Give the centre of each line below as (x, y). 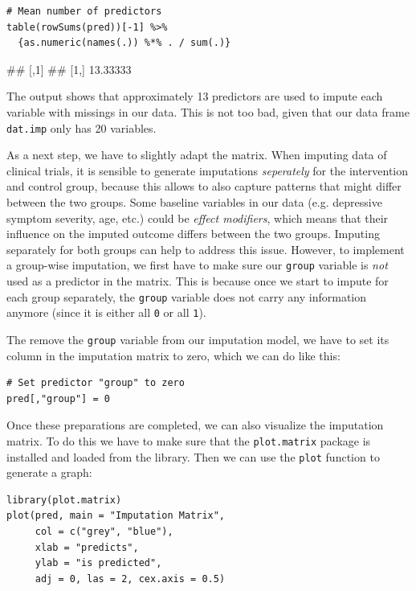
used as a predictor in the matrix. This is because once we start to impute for (198, 281)
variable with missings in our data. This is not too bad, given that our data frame (208, 111)
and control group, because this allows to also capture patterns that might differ (204, 186)
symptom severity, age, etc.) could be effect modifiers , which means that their (198, 218)
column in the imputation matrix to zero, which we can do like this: (173, 355)
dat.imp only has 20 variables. (82, 127)
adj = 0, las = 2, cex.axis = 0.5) (130, 579)
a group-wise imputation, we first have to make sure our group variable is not (197, 265)
